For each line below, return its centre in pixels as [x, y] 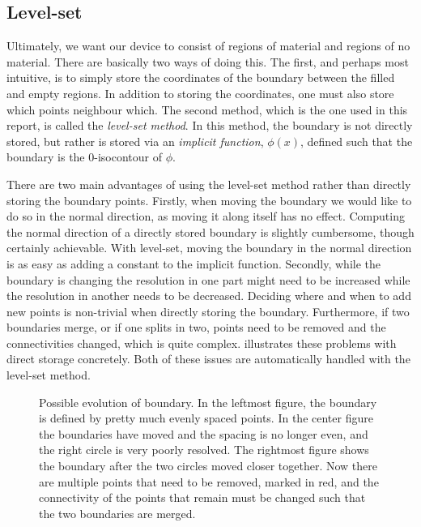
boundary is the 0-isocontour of [84, 157]
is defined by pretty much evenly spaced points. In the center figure [206, 418]
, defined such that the [357, 141]
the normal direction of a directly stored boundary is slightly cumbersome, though [210, 231]
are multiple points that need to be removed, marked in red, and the [209, 481]
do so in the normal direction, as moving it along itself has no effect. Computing [206, 216]
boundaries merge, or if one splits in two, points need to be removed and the [196, 327]
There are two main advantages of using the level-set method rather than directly [209, 184]
